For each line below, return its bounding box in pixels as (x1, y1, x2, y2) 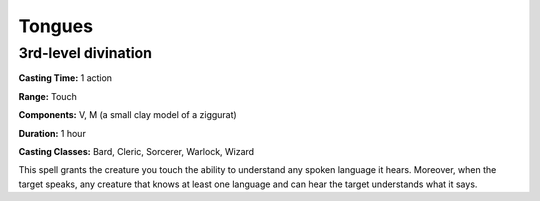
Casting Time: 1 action (18, 72, 113, 84)
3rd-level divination (18, 44, 152, 62)
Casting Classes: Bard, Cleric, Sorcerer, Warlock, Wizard (18, 145, 255, 157)
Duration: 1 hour (18, 127, 87, 139)
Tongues (18, 15, 94, 37)
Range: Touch (18, 90, 77, 102)
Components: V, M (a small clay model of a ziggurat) (18, 109, 237, 121)
